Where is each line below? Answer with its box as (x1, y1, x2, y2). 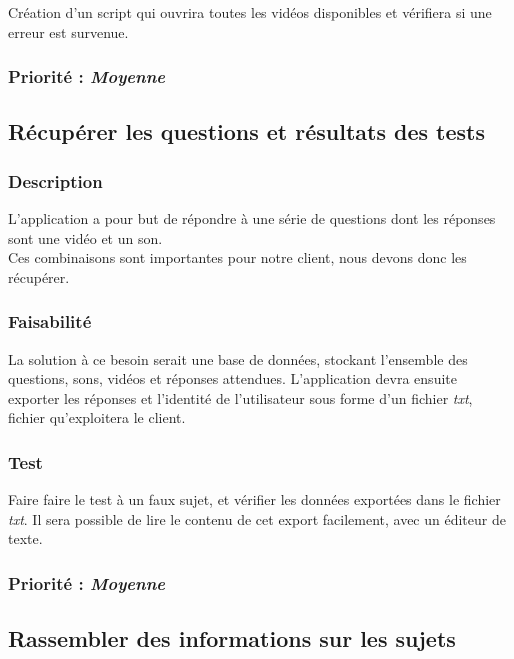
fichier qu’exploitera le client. (8, 407, 186, 428)
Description (8, 168, 103, 193)
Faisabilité (8, 309, 92, 334)
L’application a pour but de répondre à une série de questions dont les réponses (8, 208, 496, 229)
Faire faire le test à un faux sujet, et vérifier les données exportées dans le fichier (8, 489, 501, 510)
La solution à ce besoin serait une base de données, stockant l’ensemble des (8, 348, 468, 369)
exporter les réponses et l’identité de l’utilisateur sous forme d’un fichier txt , (8, 387, 473, 408)
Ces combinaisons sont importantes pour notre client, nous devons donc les (8, 247, 467, 268)
